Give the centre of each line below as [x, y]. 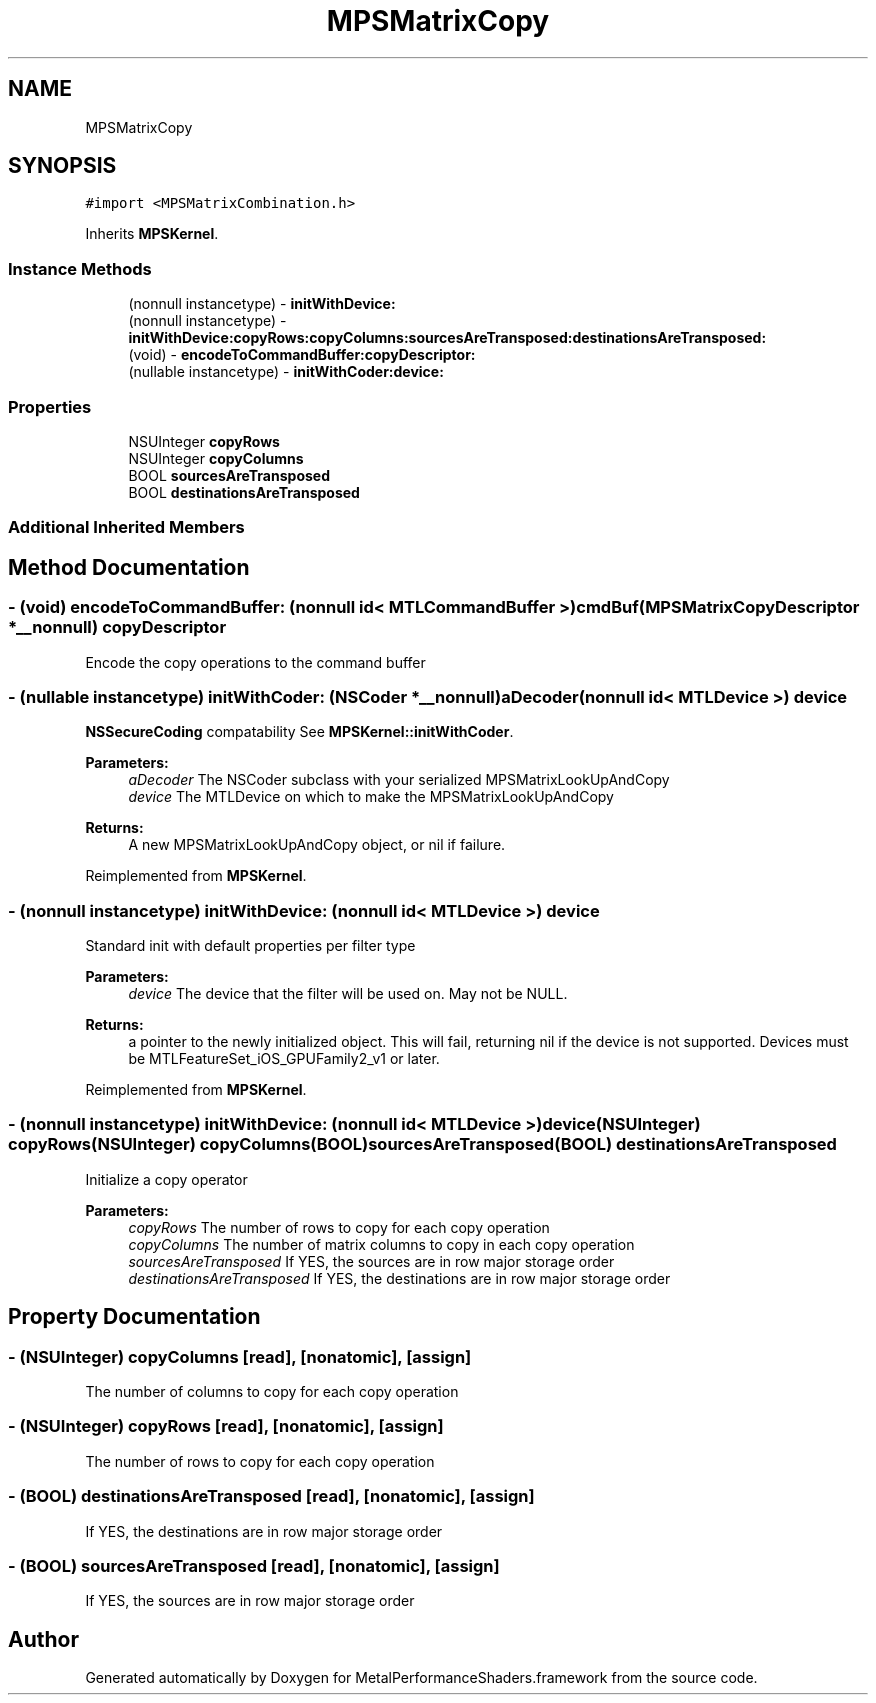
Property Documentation [134, 1317]
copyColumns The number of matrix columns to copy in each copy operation [381, 1244]
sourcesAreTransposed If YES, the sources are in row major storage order [371, 1261]
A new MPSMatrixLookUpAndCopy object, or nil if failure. [317, 845]
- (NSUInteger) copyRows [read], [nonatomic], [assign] [226, 1426]
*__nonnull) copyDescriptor [117, 627]
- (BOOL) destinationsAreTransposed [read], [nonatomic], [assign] [271, 1496]
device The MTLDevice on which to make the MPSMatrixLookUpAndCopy [371, 797]
